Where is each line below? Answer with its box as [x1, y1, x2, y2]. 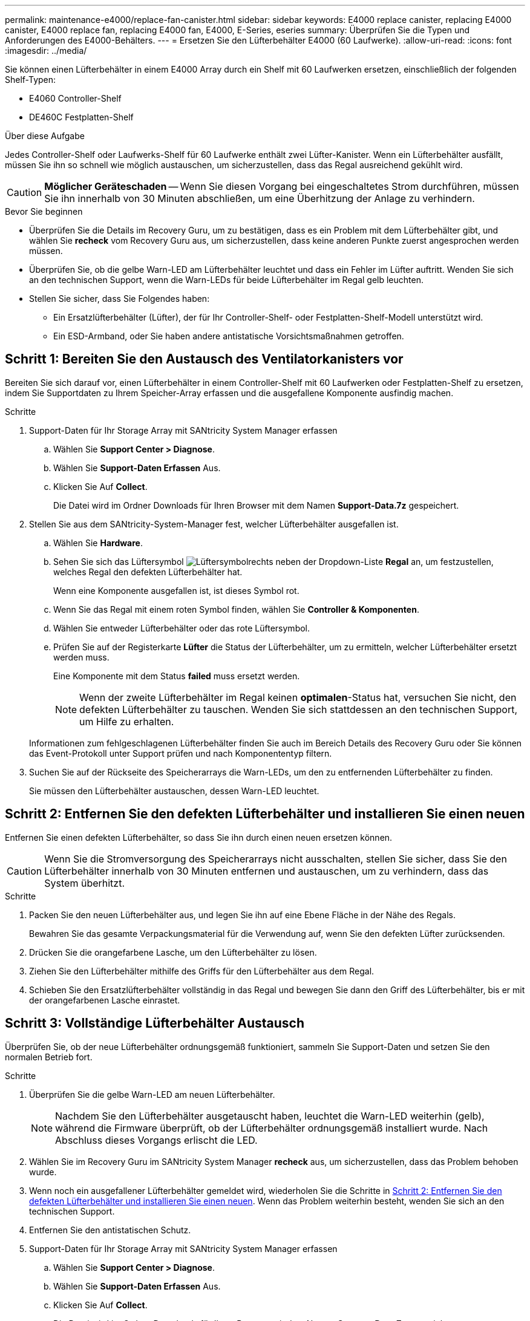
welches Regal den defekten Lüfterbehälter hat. [53, 566, 243, 577]
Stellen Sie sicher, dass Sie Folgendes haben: [29, 293, 210, 304]
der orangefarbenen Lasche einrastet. [29, 994, 180, 1005]
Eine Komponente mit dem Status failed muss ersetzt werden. [53, 670, 300, 681]
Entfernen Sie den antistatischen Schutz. [29, 1224, 191, 1235]
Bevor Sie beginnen [5, 206, 83, 217]
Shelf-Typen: [5, 74, 56, 85]
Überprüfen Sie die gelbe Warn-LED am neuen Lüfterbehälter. [29, 1089, 275, 1100]
